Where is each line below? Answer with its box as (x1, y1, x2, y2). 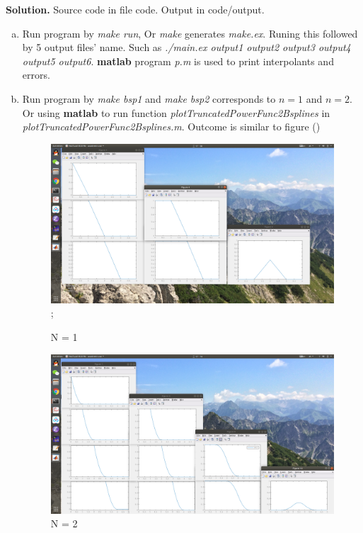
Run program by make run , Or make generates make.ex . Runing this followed (22, 26, 358, 40)
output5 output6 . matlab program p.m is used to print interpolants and (22, 53, 334, 68)
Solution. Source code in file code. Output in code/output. (6, 2, 265, 16)
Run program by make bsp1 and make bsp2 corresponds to (22, 91, 276, 106)
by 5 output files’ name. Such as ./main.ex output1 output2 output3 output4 (22, 40, 351, 55)
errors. (22, 67, 50, 82)
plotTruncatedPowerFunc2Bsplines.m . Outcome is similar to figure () (22, 119, 321, 134)
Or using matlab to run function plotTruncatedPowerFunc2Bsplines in (22, 105, 330, 120)
